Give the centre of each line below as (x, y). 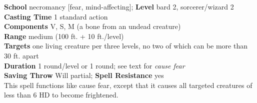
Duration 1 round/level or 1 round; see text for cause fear (94, 65)
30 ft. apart (21, 55)
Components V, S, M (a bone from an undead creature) (92, 26)
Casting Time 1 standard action (56, 16)
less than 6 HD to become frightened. (61, 95)
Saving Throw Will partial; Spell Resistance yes (84, 75)
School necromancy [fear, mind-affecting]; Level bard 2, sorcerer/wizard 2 (119, 6)
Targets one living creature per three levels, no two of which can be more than (126, 46)
